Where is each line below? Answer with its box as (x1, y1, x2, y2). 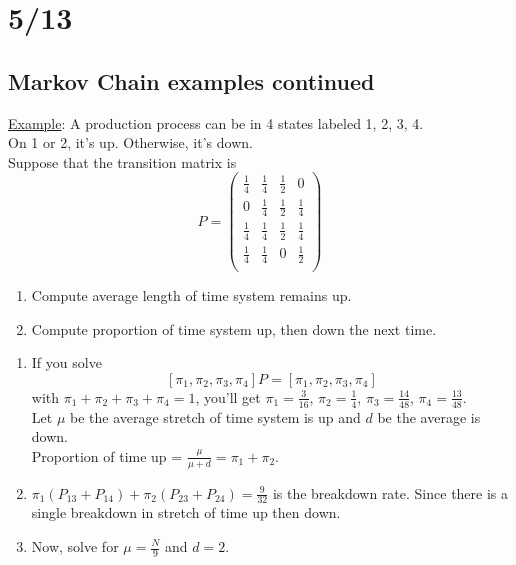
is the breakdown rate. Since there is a (272, 482, 509, 503)
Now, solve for (31, 536, 119, 556)
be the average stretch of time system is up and (69, 406, 361, 427)
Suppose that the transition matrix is (8, 151, 237, 172)
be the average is (377, 406, 481, 427)
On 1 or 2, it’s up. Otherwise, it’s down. (8, 132, 253, 153)
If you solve (31, 352, 102, 373)
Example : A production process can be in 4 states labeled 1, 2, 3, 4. (8, 112, 424, 133)
